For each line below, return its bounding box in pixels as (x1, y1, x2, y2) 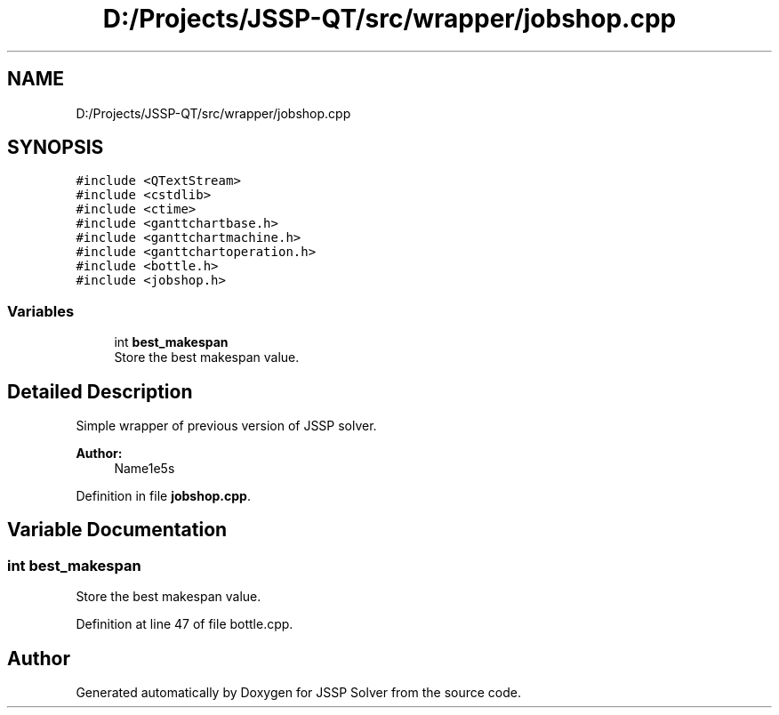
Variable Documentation (7, 518, 228, 542)
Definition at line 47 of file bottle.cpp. (76, 616, 293, 632)
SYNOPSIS (7, 136, 104, 159)
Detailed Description (7, 380, 193, 403)
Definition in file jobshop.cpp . (76, 488, 251, 504)
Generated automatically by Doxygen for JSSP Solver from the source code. (76, 685, 522, 701)
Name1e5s (114, 461, 175, 477)
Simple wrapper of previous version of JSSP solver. (76, 418, 377, 434)
